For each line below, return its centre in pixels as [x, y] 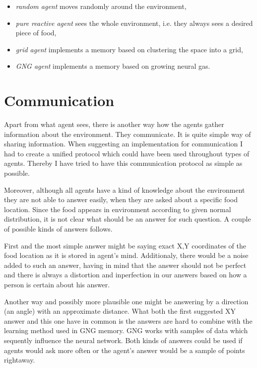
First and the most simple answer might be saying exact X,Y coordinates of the [125, 245]
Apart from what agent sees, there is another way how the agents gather [114, 124]
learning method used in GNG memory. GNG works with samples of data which [126, 330]
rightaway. [20, 360]
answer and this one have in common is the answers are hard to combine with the [128, 320]
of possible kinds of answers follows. [58, 229]
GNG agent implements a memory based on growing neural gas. [113, 66]
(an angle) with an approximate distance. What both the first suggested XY [120, 311]
